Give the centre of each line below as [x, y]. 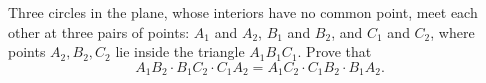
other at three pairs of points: [99, 31]
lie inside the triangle [180, 51]
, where [452, 31]
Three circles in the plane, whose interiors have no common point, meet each [243, 12]
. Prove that [334, 51]
